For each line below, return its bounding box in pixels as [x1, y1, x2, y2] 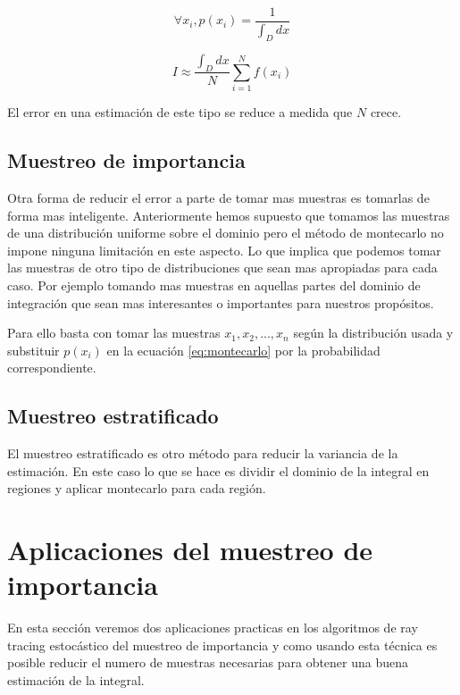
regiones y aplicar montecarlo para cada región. [7, 479, 266, 498]
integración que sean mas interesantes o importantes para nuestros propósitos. [7, 293, 434, 312]
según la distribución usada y [293, 323, 454, 342]
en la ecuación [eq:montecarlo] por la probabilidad [106, 340, 381, 359]
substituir [7, 340, 60, 359]
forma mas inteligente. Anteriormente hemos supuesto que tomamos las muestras [7, 205, 450, 224]
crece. [370, 103, 402, 121]
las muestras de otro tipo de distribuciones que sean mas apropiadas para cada [7, 258, 438, 277]
